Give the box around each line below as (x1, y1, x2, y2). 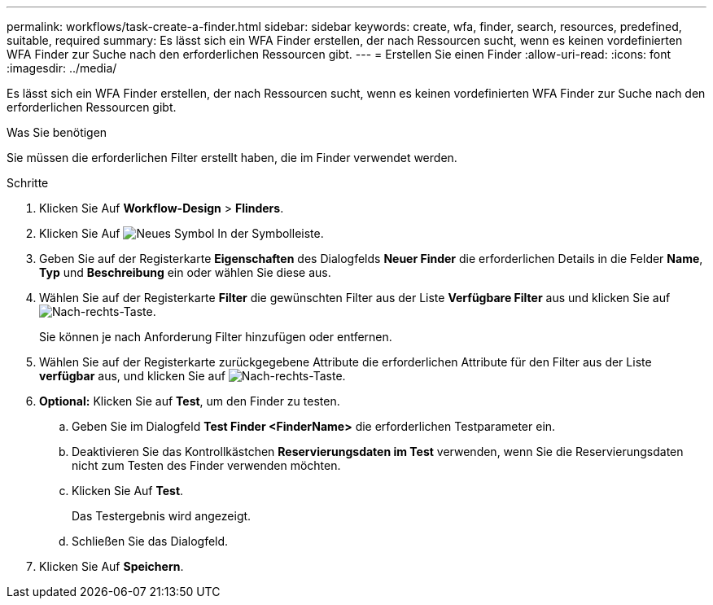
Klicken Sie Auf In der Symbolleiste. (39, 226, 324, 240)
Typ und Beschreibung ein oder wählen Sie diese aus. (39, 265, 331, 279)
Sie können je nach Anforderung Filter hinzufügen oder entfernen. (39, 330, 392, 344)
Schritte (7, 176, 49, 190)
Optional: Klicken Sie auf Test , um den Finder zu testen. (39, 394, 340, 408)
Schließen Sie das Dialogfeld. (72, 534, 229, 548)
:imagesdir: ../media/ (7, 61, 117, 75)
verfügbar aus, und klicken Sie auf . (39, 369, 346, 383)
